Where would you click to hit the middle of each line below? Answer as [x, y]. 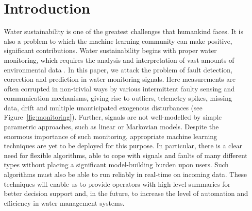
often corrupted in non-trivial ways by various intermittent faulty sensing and [119, 88]
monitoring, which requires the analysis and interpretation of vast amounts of [119, 60]
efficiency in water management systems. [64, 202]
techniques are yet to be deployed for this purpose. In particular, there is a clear [123, 146]
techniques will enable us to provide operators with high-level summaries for [117, 184]
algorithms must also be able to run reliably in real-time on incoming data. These [126, 174]
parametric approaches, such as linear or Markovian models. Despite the [111, 127]
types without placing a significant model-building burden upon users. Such [116, 165]
